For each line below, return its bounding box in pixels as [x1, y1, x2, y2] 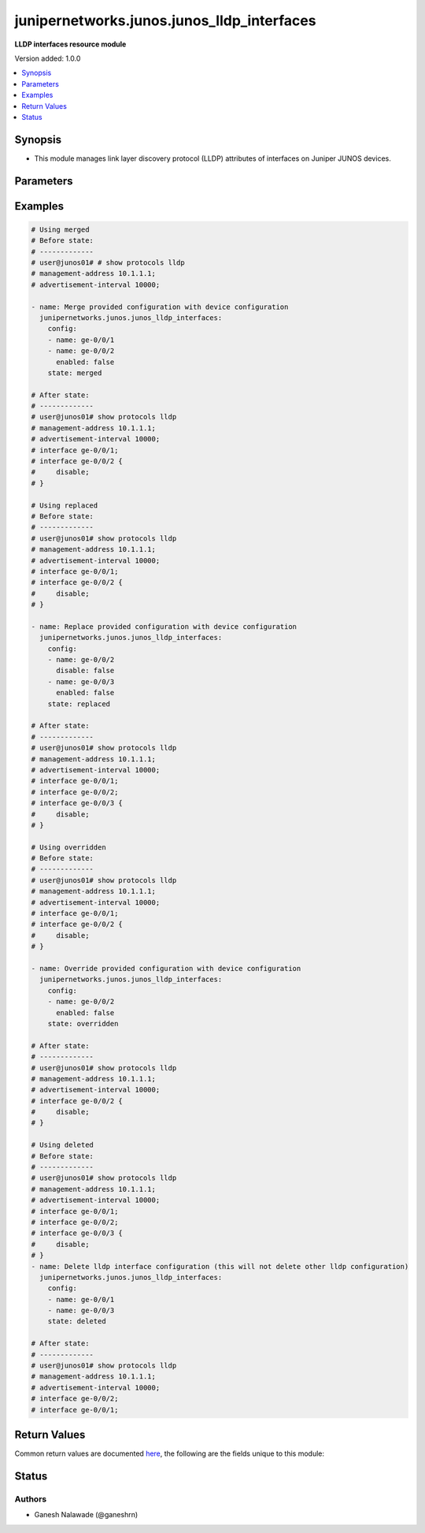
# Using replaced [31, 500, 98, 510]
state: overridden [47, 1019, 119, 1028]
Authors [14, 1494, 47, 1505]
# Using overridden [31, 843, 106, 851]
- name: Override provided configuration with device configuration [31, 964, 301, 973]
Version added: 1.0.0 [14, 54, 81, 63]
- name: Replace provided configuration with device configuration [31, 622, 297, 631]
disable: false [56, 666, 115, 675]
